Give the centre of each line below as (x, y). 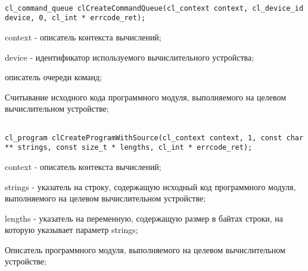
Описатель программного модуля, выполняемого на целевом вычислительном (145, 249)
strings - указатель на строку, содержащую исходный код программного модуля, (150, 186)
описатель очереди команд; (54, 77)
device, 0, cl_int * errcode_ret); (75, 18)
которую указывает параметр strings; (71, 230)
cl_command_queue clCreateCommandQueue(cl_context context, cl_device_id (154, 8)
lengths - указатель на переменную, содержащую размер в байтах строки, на (144, 218)
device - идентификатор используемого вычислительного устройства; (130, 57)
